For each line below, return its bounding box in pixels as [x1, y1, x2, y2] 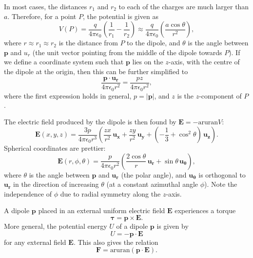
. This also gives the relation [73, 237, 158, 247]
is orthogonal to [198, 169, 246, 179]
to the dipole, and [127, 38, 180, 48]
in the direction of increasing [13, 179, 99, 189]
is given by [156, 221, 189, 231]
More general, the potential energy [4, 221, 107, 231]
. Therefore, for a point [7, 11, 77, 21]
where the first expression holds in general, [4, 90, 132, 100]
